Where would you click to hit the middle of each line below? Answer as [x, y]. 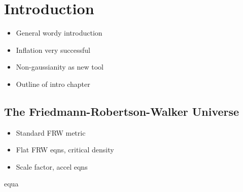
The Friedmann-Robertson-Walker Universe [122, 111]
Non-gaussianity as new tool [60, 67]
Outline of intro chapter [53, 84]
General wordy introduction [59, 33]
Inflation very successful [53, 50]
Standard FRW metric [51, 132]
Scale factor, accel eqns [52, 166]
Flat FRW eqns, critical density [65, 150]
